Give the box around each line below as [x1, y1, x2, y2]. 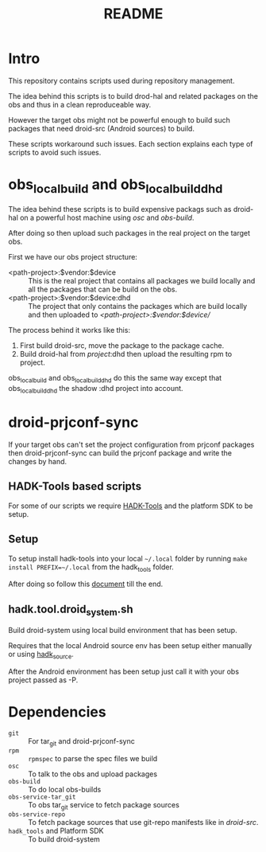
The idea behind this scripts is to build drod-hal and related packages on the [8, 91, 258, 100]
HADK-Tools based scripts [8, 479, 141, 494]
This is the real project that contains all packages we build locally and [28, 276, 256, 286]
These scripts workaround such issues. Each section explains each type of [8, 139, 253, 148]
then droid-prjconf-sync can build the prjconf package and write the [8, 448, 233, 458]
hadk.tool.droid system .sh [8, 602, 133, 618]
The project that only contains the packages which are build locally [28, 302, 248, 311]
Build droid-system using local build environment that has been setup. [8, 626, 237, 635]
